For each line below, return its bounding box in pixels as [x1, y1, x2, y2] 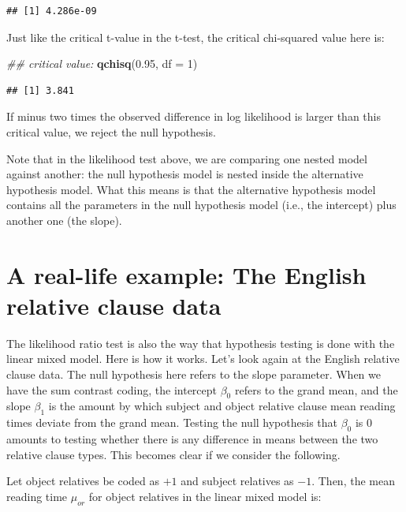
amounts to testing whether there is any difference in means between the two [6, 431, 378, 447]
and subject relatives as [181, 473, 294, 489]
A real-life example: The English [6, 258, 367, 290]
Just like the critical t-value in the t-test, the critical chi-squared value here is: [6, 28, 385, 45]
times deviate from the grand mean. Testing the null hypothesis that [6, 414, 337, 431]
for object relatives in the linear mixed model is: [88, 488, 322, 504]
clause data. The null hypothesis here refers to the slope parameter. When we [6, 366, 381, 383]
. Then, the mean [311, 473, 395, 489]
